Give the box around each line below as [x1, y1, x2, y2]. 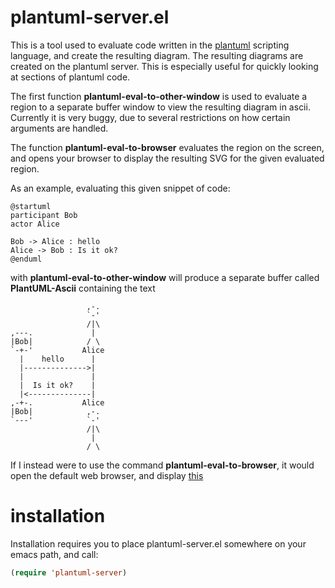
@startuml [10, 201, 52, 211]
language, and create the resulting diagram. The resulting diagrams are [10, 49, 304, 61]
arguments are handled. [10, 122, 109, 134]
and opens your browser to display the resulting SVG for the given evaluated [10, 152, 325, 164]
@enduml [10, 254, 43, 264]
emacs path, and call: [10, 548, 99, 560]
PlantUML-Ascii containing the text [10, 282, 156, 294]
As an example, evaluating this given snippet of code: [10, 182, 231, 194]
